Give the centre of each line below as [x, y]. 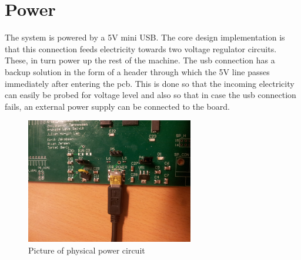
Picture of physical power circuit [87, 250]
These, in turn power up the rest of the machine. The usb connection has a [140, 60]
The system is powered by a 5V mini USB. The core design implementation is [145, 37]
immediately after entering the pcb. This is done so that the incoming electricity [150, 83]
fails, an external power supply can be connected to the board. [117, 106]
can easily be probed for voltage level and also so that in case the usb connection [150, 95]
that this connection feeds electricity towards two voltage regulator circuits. [141, 48]
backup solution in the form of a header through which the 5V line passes [137, 71]
